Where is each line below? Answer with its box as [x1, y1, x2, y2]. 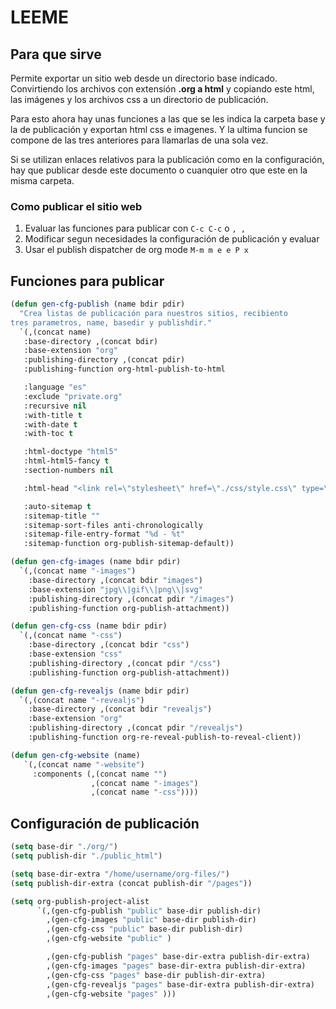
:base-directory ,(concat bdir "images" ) [28, 575, 203, 585]
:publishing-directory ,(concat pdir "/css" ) [28, 658, 222, 668]
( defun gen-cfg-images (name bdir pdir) [10, 557, 182, 567]
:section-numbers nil [23, 466, 114, 476]
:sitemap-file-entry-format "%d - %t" [23, 529, 186, 540]
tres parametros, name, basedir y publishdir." [10, 317, 213, 328]
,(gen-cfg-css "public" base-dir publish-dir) [46, 924, 244, 935]
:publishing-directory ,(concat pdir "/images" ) [28, 594, 235, 604]
